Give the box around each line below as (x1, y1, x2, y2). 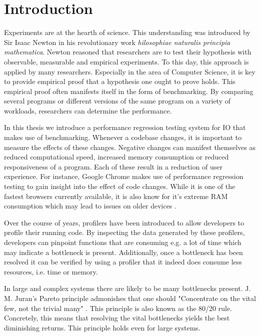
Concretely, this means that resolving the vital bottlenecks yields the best (4, 312, 230, 323)
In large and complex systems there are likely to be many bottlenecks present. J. (4, 283, 251, 293)
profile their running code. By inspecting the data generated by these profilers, (4, 227, 245, 237)
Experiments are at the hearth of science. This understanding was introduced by (4, 27, 250, 37)
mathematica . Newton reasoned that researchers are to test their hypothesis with (4, 46, 251, 57)
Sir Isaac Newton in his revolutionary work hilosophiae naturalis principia (4, 36, 230, 47)
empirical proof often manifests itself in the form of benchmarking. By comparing (4, 85, 253, 96)
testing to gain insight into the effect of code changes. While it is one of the (4, 181, 235, 191)
